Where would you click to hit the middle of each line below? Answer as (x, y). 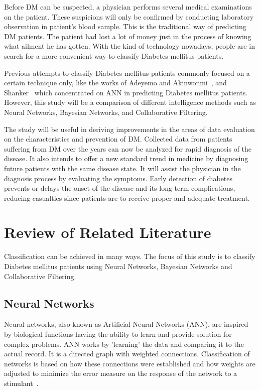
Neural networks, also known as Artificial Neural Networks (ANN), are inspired (126, 324)
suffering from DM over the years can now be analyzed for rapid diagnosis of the (128, 148)
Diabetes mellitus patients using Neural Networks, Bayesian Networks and (118, 266)
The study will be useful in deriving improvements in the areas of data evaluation (129, 129)
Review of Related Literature (108, 232)
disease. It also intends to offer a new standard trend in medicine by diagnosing (126, 158)
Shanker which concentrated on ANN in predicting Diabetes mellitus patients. (126, 92)
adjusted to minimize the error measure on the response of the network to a (121, 373)
